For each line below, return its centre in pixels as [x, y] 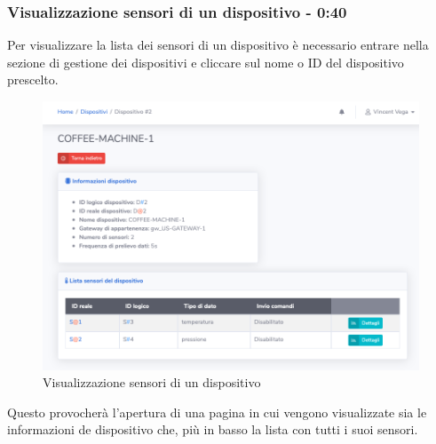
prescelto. [33, 79]
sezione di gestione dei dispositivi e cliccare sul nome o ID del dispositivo [206, 62]
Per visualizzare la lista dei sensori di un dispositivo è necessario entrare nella [218, 45]
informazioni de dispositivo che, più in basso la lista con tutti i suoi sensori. [213, 429]
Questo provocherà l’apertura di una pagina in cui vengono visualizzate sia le [217, 412]
